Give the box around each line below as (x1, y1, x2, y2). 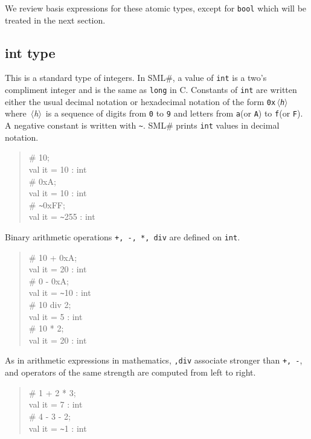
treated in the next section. (5, 13, 106, 26)
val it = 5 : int (28, 310, 83, 322)
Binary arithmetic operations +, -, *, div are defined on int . (5, 231, 240, 243)
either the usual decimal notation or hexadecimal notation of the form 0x (5, 95, 276, 107)
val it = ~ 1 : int (28, 421, 87, 434)
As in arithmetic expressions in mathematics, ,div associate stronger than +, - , (5, 354, 303, 367)
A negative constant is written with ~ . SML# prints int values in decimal (5, 119, 280, 132)
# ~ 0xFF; (28, 198, 65, 211)
